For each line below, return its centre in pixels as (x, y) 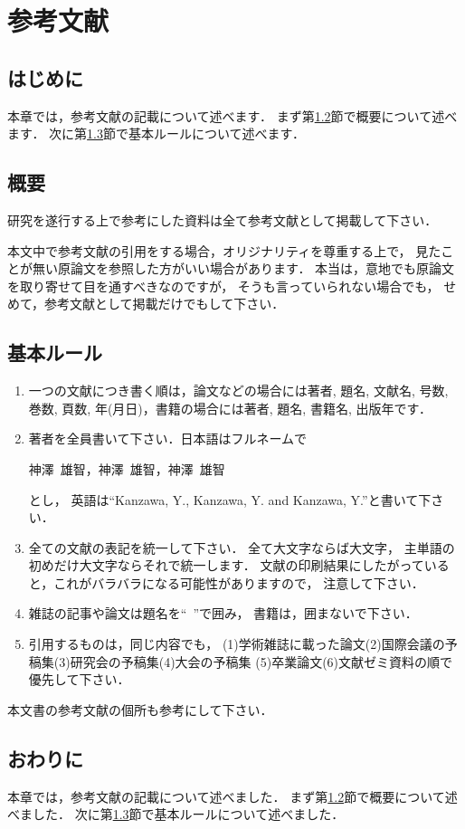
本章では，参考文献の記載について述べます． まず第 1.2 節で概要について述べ (232, 115)
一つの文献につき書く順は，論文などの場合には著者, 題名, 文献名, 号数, (238, 391)
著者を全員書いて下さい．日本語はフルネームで (167, 438)
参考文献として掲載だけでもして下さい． (165, 304)
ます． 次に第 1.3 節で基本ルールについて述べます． (157, 133)
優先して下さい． (79, 679)
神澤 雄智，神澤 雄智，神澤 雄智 (127, 468)
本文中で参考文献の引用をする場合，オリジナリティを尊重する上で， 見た (224, 250)
